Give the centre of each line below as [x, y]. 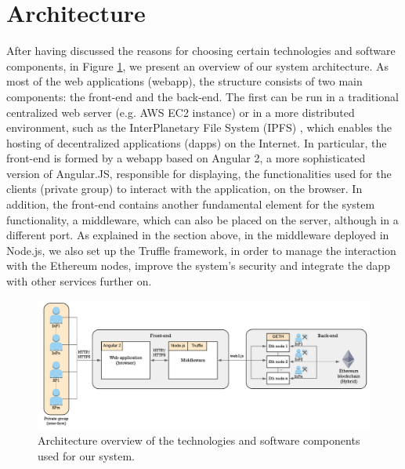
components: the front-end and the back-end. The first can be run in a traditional [202, 96]
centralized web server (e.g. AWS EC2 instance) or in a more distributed [181, 112]
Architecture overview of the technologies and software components [199, 440]
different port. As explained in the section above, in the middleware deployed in [198, 235]
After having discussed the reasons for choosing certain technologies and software [201, 51]
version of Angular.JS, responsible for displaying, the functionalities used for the [199, 173]
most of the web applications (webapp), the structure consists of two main [184, 81]
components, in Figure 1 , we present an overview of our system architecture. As [198, 65]
